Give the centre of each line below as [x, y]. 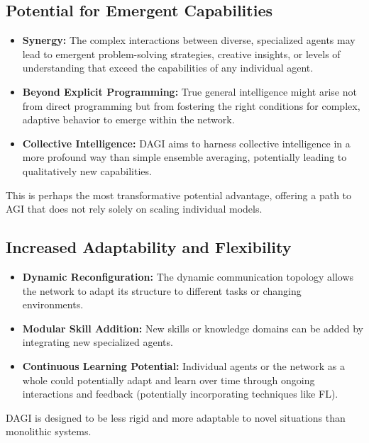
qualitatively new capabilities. [87, 170]
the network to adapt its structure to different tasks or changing [162, 290]
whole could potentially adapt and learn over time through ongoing [169, 380]
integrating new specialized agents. [98, 342]
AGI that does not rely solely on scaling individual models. [134, 209]
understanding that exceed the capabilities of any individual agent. [168, 68]
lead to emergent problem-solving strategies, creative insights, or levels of [181, 54]
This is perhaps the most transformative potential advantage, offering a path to [179, 195]
